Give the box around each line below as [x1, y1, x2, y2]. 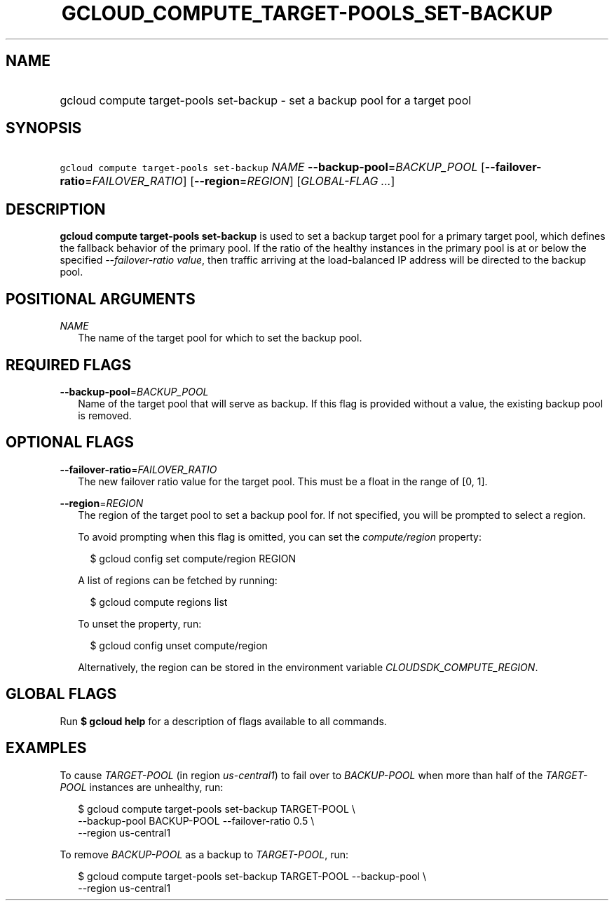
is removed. [78, 409, 132, 421]
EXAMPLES [6, 739, 87, 757]
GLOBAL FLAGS [6, 685, 117, 703]
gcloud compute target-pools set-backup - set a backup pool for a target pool [60, 93, 472, 107]
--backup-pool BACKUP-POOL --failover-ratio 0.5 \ [78, 814, 315, 827]
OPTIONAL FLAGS [6, 433, 134, 452]
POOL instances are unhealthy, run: [60, 780, 224, 793]
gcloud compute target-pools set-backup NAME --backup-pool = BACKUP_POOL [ [60, 160, 485, 175]
